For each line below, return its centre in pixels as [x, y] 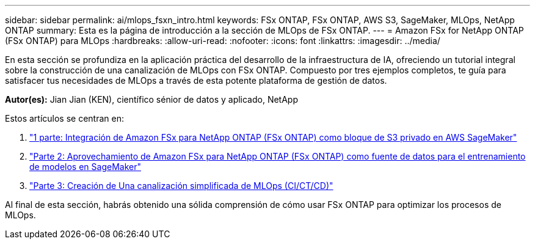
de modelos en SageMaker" [85, 167]
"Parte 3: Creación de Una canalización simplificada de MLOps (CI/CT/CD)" [181, 186]
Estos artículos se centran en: [64, 118]
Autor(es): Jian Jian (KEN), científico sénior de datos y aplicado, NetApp [152, 99]
